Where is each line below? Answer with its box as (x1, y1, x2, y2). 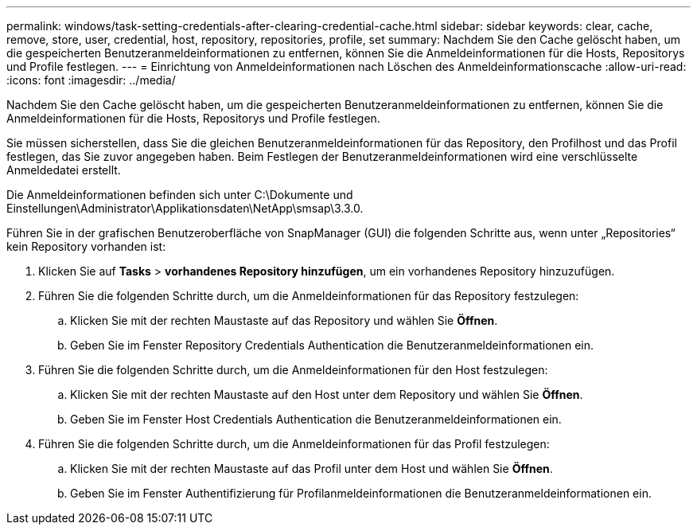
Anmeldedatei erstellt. (6, 163, 121, 177)
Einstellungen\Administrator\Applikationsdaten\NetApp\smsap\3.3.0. (6, 201, 364, 215)
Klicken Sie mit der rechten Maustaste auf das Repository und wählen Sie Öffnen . (70, 314, 498, 327)
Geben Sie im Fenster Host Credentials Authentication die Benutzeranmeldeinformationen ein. (70, 412, 562, 426)
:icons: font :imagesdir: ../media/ (6, 73, 176, 87)
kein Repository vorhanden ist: (6, 240, 166, 253)
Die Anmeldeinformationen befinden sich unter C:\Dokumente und (6, 188, 353, 201)
